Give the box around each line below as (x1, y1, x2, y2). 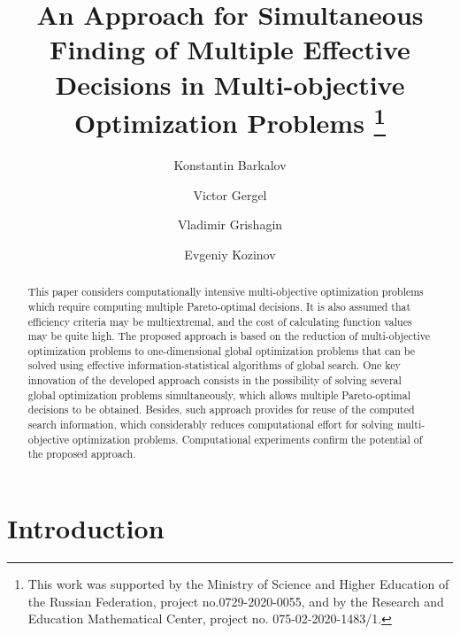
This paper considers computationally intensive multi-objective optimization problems (27, 284, 424, 299)
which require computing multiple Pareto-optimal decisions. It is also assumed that (27, 298, 411, 313)
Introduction (7, 510, 165, 546)
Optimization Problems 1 (73, 100, 387, 141)
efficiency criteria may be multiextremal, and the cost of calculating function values (27, 313, 412, 329)
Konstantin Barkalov (173, 156, 287, 174)
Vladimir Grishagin (177, 215, 283, 234)
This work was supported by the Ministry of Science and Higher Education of (27, 575, 449, 592)
